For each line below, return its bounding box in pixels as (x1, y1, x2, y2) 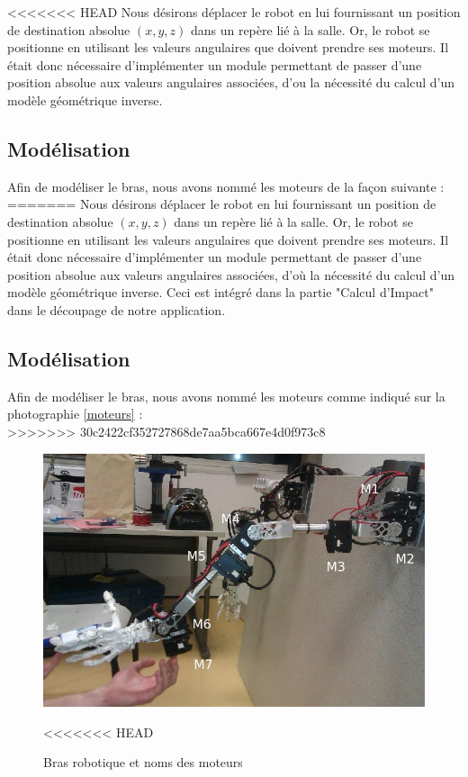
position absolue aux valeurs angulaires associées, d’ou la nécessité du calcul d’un (7, 73, 454, 92)
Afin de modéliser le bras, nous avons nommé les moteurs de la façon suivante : (7, 176, 445, 195)
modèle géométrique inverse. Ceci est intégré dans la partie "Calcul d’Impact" (7, 283, 434, 302)
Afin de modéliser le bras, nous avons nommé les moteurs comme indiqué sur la (7, 386, 445, 405)
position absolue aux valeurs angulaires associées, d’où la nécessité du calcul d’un (7, 265, 454, 284)
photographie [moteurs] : (7, 404, 143, 423)
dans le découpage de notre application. (7, 300, 226, 319)
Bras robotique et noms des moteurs (43, 753, 243, 772)
